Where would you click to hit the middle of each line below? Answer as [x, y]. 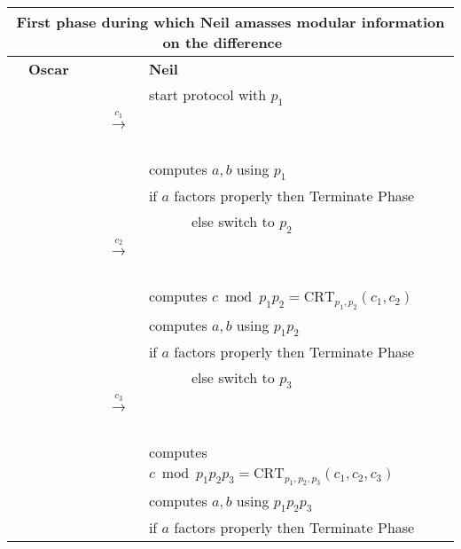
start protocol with [207, 94]
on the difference [223, 42]
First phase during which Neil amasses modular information [230, 22]
